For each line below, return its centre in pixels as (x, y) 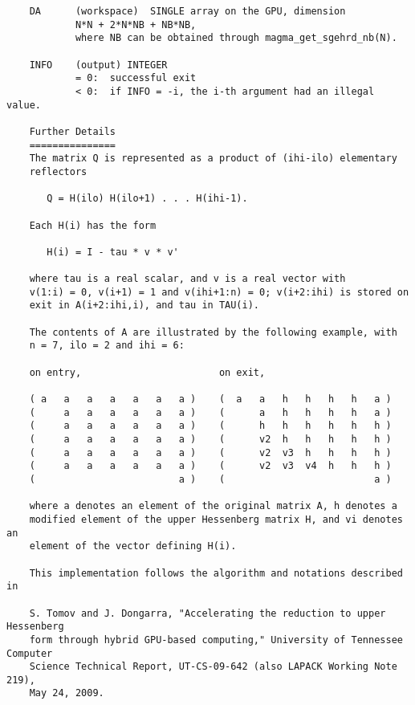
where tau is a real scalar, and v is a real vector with (187, 279)
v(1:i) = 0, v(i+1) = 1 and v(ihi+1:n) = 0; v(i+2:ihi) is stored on (219, 292)
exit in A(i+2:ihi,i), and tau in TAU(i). (144, 306)
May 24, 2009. (67, 693)
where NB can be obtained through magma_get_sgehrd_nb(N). (236, 38)
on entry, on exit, (147, 372)
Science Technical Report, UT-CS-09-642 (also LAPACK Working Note (213, 667)
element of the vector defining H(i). (133, 546)
